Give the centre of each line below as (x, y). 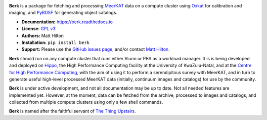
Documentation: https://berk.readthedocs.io (67, 22)
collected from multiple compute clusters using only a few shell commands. (86, 102)
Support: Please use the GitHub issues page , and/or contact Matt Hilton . (96, 49)
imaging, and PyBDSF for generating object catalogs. (63, 13)
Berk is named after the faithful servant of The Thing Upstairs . (72, 111)
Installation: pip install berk (56, 42)
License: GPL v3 (39, 29)
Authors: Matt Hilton (43, 36)
